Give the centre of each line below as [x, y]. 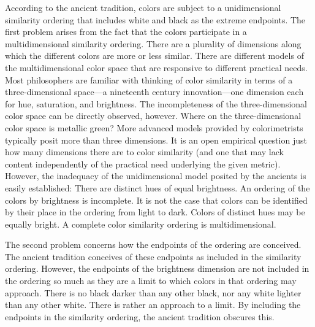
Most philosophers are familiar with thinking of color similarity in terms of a [149, 79]
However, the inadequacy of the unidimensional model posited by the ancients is [156, 176]
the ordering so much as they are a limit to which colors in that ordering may [151, 281]
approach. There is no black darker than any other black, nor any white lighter [153, 292]
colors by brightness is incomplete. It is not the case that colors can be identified [156, 200]
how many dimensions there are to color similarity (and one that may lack [144, 152]
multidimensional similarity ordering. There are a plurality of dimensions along [153, 43]
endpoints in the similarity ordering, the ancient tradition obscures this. [140, 316]
